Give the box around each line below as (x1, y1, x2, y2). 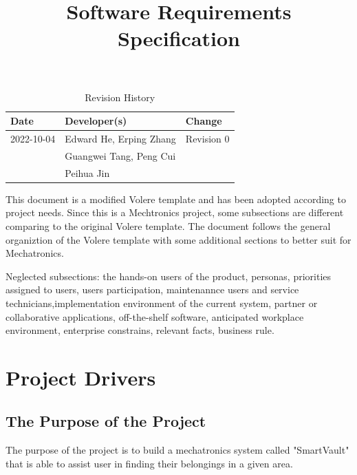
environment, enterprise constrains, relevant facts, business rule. (6, 323, 274, 337)
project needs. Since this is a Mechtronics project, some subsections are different (6, 205, 344, 220)
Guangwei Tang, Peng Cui (65, 148, 176, 162)
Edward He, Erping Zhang (65, 131, 176, 145)
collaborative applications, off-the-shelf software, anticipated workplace (6, 309, 304, 324)
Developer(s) (65, 114, 127, 128)
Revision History (85, 89, 155, 104)
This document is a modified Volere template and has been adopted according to (6, 191, 346, 206)
